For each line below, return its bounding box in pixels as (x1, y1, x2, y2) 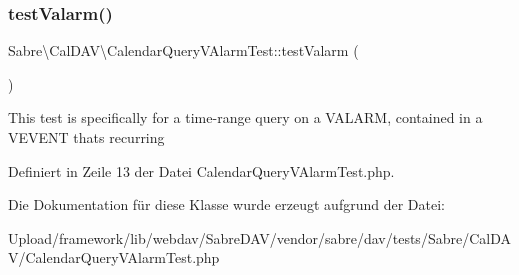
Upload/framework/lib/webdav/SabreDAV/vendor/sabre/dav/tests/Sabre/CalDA (8, 227, 511, 248)
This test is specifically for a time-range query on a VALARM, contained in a (8, 107, 483, 128)
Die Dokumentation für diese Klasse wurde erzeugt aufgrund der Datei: (8, 194, 445, 215)
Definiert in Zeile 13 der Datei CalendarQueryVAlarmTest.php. (8, 160, 395, 181)
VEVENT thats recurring (8, 127, 165, 147)
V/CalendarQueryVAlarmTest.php (8, 247, 220, 268)
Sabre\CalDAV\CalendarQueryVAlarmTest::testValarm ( (8, 40, 359, 61)
